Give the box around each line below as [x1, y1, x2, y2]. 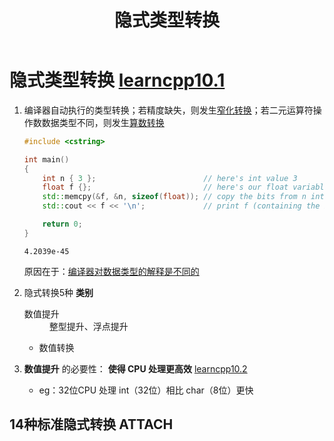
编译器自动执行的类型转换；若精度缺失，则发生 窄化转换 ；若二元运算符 [23, 104, 314, 116]
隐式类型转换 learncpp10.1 [9, 69, 226, 92]
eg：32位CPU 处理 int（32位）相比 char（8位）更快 [38, 384, 254, 396]
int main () [23, 154, 70, 165]
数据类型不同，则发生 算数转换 [41, 116, 165, 128]
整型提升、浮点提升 [48, 320, 129, 332]
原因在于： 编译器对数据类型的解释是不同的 [23, 265, 200, 277]
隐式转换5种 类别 [23, 286, 94, 298]
